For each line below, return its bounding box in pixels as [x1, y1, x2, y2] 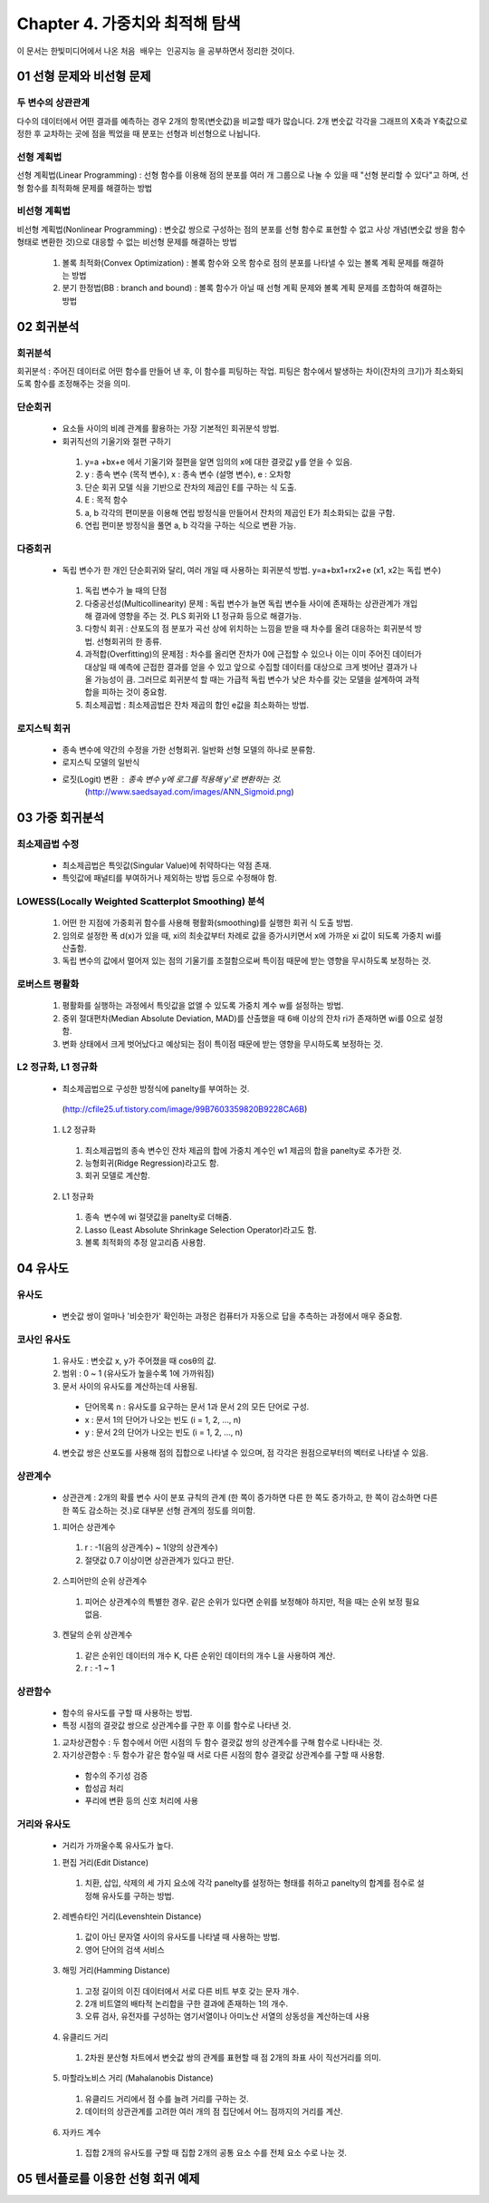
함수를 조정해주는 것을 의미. [33, 378, 131, 389]
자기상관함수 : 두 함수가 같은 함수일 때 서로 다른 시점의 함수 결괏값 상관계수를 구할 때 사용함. [62, 1750, 385, 1760]
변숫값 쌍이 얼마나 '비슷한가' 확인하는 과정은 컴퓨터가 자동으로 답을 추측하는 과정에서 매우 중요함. [62, 1311, 403, 1321]
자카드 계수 [62, 2127, 101, 2138]
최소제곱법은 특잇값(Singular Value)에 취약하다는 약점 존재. [62, 860, 272, 871]
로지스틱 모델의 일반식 [62, 757, 140, 768]
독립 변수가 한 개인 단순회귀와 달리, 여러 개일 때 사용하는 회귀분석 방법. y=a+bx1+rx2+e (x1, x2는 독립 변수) [62, 564, 442, 575]
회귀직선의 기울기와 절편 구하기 [62, 435, 172, 446]
